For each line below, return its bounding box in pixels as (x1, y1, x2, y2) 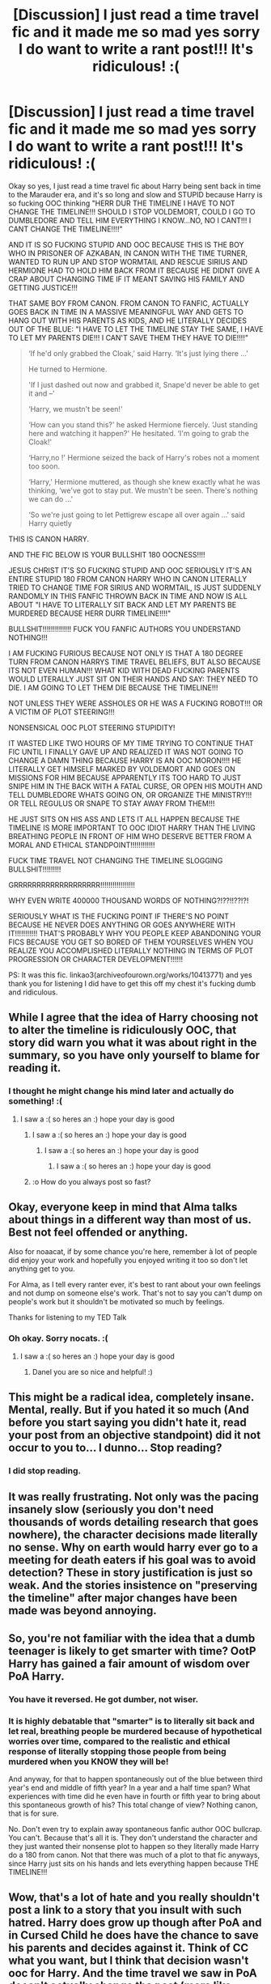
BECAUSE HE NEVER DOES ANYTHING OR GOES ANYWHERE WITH (8, 920, 236, 930)
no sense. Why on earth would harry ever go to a (8, 1541, 259, 1554)
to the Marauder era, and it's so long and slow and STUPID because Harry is (8, 189, 263, 199)
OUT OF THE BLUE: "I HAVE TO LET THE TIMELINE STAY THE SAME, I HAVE (8, 324, 264, 333)
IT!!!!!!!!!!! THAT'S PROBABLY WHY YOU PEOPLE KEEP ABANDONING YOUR (8, 928, 261, 938)
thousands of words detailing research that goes (8, 1516, 259, 1529)
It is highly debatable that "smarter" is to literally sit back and (8, 1715, 255, 1727)
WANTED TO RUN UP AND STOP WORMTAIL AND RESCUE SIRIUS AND (8, 256, 248, 266)
